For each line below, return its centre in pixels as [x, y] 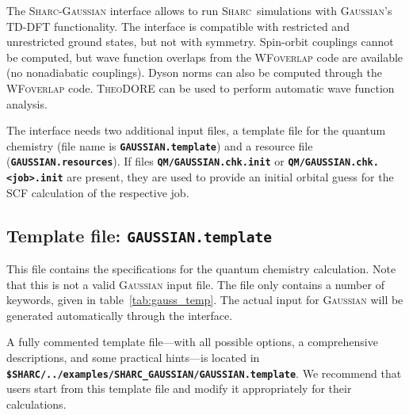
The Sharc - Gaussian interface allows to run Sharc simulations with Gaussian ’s [199, 10]
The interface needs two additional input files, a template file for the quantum [196, 130]
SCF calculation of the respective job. [98, 192]
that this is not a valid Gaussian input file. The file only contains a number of [195, 284]
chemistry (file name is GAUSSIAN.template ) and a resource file [160, 145]
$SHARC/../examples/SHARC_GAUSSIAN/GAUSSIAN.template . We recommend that [204, 373]
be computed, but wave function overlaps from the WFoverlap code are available [205, 57]
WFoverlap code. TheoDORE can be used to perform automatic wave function [201, 88]
